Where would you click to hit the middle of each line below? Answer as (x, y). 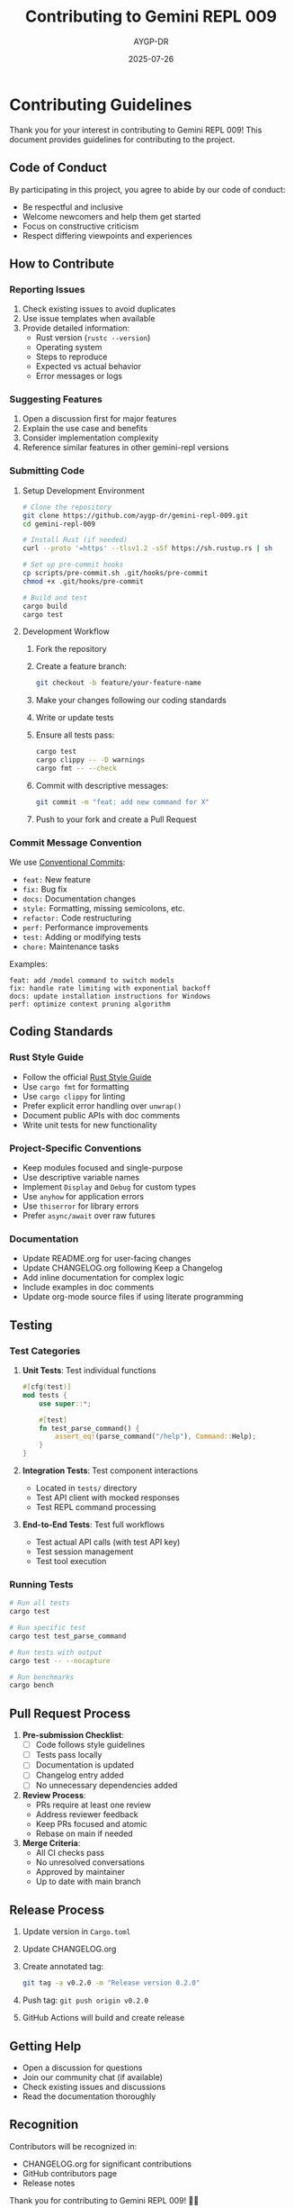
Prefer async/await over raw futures (89, 1216)
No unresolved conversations (90, 1862)
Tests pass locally (69, 1755)
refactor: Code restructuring (77, 918)
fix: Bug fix (45, 890)
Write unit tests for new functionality (89, 1125)
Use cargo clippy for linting (74, 1096)
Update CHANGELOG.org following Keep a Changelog (122, 1268)
